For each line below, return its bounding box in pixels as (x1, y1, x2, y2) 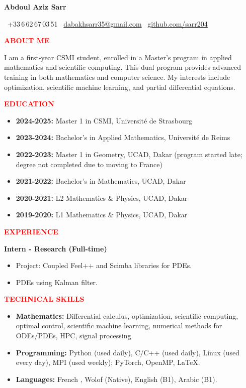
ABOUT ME (4, 35, 50, 46)
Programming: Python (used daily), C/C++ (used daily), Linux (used (16, 347, 240, 357)
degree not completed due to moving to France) (16, 159, 162, 169)
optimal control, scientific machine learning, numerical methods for (16, 320, 222, 331)
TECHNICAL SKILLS (4, 294, 85, 304)
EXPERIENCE (4, 226, 58, 236)
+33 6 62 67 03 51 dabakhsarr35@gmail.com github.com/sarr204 (7, 18, 208, 29)
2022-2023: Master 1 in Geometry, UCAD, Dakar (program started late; (16, 149, 242, 159)
